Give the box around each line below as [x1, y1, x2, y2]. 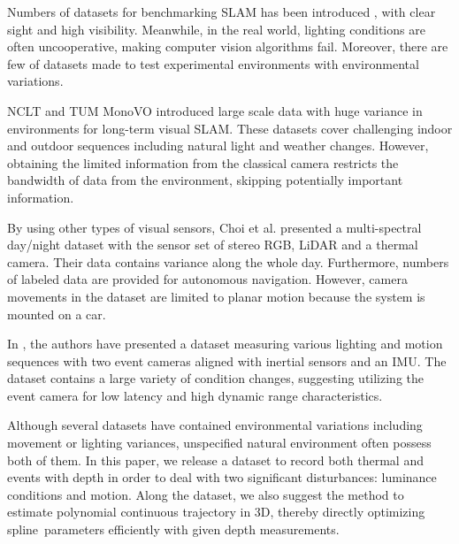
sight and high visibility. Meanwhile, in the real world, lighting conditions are [7, 19, 425, 38]
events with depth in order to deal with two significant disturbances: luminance [7, 468, 437, 487]
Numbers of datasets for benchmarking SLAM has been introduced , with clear [7, 3, 436, 20]
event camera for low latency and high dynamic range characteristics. [7, 386, 383, 404]
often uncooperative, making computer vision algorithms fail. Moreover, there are [7, 37, 448, 56]
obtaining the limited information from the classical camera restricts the [7, 153, 399, 172]
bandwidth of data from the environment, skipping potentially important [7, 171, 403, 189]
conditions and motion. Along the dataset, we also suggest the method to [7, 485, 404, 503]
